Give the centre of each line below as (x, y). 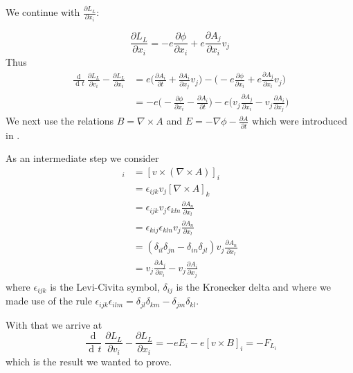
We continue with (43, 12)
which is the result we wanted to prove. (89, 361)
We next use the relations (60, 121)
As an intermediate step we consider (82, 158)
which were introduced (300, 121)
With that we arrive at (54, 324)
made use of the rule (49, 301)
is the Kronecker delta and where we (253, 286)
